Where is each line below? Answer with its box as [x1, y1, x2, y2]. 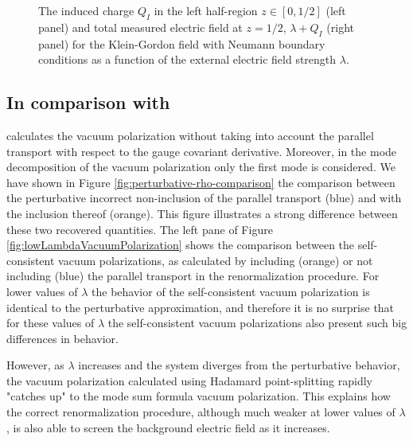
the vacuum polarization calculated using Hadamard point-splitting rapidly [6, 372, 373, 388]
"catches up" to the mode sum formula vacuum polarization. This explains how [6, 388, 391, 404]
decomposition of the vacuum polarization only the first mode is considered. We [6, 158, 395, 175]
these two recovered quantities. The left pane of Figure [6, 220, 273, 237]
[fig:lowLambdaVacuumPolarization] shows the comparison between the [6, 236, 355, 253]
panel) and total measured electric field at [38, 18, 243, 35]
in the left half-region [154, 2, 258, 18]
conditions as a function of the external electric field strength [38, 51, 337, 68]
